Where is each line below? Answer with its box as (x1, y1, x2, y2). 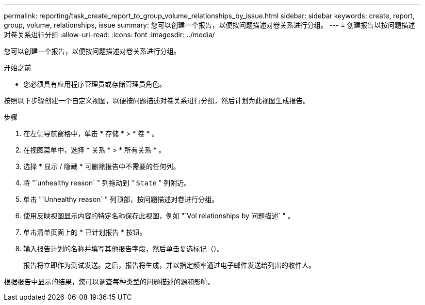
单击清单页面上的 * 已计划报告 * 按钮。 (23, 228, 147, 236)
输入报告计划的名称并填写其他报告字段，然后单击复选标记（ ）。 (23, 244, 224, 253)
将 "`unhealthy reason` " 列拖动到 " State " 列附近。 (23, 179, 191, 187)
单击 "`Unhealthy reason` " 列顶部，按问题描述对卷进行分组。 (23, 195, 219, 203)
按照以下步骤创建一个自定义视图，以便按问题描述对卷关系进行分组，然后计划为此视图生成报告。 (4, 96, 310, 105)
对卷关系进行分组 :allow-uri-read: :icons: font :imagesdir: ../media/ (4, 30, 215, 39)
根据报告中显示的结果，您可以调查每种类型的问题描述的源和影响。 (4, 277, 214, 286)
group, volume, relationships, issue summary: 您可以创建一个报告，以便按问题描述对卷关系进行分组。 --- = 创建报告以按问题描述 (4, 21, 415, 29)
